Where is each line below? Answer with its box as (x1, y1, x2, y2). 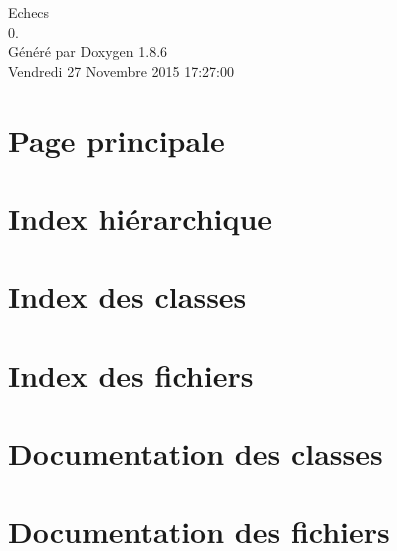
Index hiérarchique (8, 197, 273, 238)
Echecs (8, 2, 50, 22)
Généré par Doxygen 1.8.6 (8, 41, 168, 62)
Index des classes (8, 276, 247, 317)
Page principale (8, 119, 225, 160)
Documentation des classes (8, 433, 383, 474)
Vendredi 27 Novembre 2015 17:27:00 (8, 60, 235, 81)
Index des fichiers (8, 354, 254, 395)
